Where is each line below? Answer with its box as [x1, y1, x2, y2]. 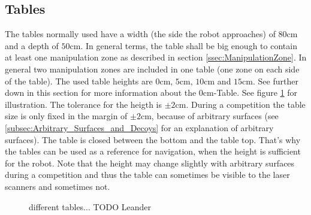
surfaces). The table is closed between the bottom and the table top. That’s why [5, 133, 301, 146]
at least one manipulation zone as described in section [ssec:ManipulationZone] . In [5, 51, 307, 63]
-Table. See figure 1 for [213, 86, 298, 99]
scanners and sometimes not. [5, 180, 110, 192]
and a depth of [5, 39, 59, 52]
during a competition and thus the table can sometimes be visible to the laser [5, 168, 290, 181]
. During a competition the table [186, 98, 306, 110]
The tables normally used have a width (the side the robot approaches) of [5, 28, 276, 40]
